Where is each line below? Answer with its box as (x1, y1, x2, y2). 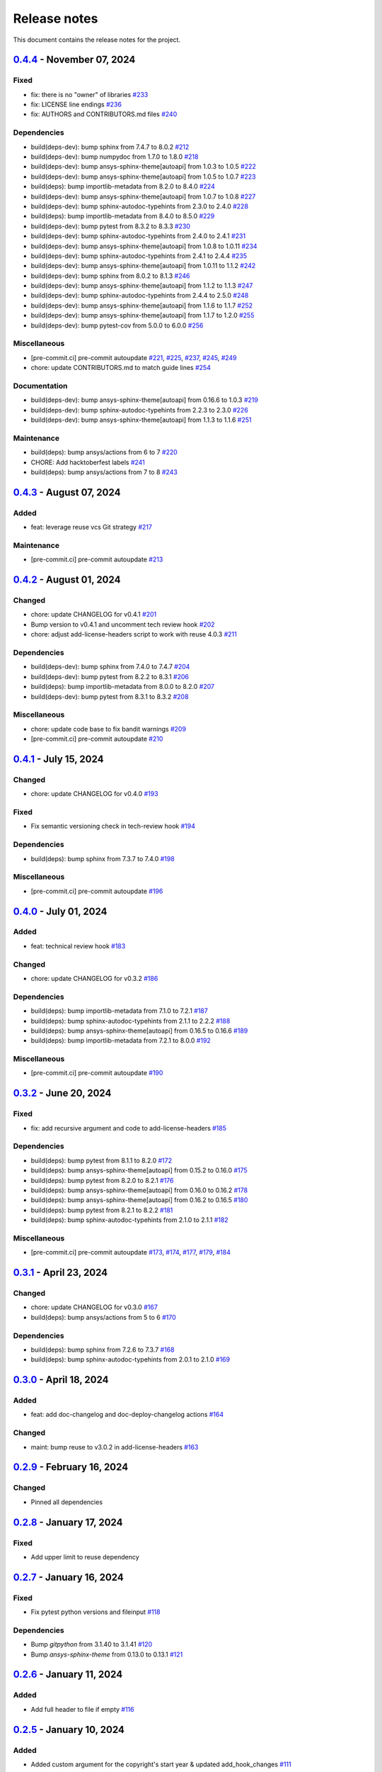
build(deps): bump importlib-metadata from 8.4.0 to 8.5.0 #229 (30, 212, 215, 220)
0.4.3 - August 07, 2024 (13, 486, 121, 498)
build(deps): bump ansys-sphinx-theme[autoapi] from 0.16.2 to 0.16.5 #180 (30, 1196, 248, 1204)
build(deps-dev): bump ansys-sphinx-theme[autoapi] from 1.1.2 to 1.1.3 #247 (30, 281, 253, 290)
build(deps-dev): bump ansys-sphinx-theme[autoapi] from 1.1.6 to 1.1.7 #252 (30, 301, 253, 310)
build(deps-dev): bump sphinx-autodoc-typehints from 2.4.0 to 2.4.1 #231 (30, 232, 246, 240)
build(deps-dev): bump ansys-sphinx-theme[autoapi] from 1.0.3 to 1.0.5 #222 (30, 162, 256, 171)
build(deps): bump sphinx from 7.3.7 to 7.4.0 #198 (30, 854, 175, 863)
